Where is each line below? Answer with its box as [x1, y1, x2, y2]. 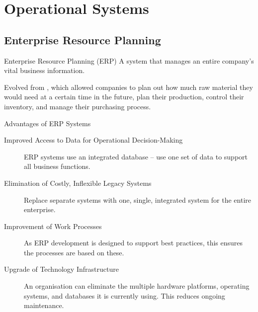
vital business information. [4, 65, 85, 76]
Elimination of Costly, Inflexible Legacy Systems [4, 177, 152, 188]
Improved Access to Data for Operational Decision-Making [4, 135, 183, 145]
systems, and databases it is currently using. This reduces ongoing [24, 290, 225, 301]
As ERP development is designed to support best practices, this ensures [24, 237, 243, 248]
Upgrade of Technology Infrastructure [4, 264, 119, 274]
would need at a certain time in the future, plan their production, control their [4, 91, 244, 102]
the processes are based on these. [24, 247, 124, 257]
